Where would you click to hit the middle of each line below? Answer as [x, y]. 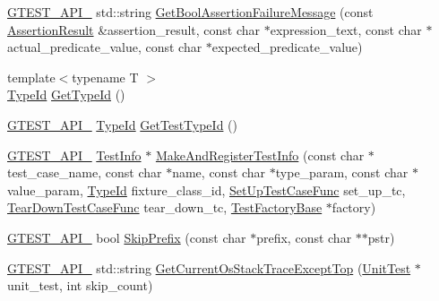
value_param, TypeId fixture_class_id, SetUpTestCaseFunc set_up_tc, [207, 189]
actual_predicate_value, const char [105, 47]
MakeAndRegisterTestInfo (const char [260, 155]
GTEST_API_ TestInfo [74, 155]
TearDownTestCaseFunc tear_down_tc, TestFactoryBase [165, 207]
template [31, 77]
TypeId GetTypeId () [66, 95]
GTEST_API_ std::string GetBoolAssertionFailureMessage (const [190, 12]
